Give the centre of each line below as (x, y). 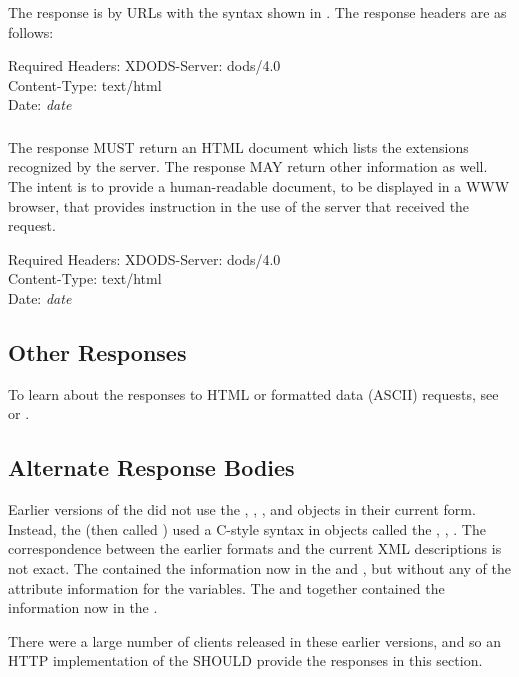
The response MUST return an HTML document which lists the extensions (238, 146)
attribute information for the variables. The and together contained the (226, 587)
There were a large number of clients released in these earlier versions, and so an (255, 640)
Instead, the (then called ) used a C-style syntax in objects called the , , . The (247, 528)
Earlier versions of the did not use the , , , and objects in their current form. (242, 509)
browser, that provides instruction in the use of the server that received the (239, 205)
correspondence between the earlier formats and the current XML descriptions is (255, 548)
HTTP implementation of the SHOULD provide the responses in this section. (245, 660)
